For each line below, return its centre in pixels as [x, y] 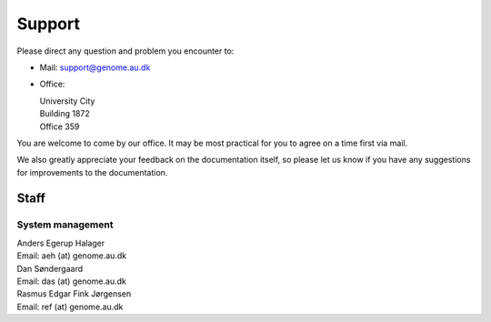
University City [67, 101]
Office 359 [60, 126]
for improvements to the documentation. [92, 172]
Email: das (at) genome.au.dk [71, 281]
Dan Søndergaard [50, 268]
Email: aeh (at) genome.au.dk [72, 256]
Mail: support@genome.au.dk [95, 67]
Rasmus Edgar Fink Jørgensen [74, 294]
